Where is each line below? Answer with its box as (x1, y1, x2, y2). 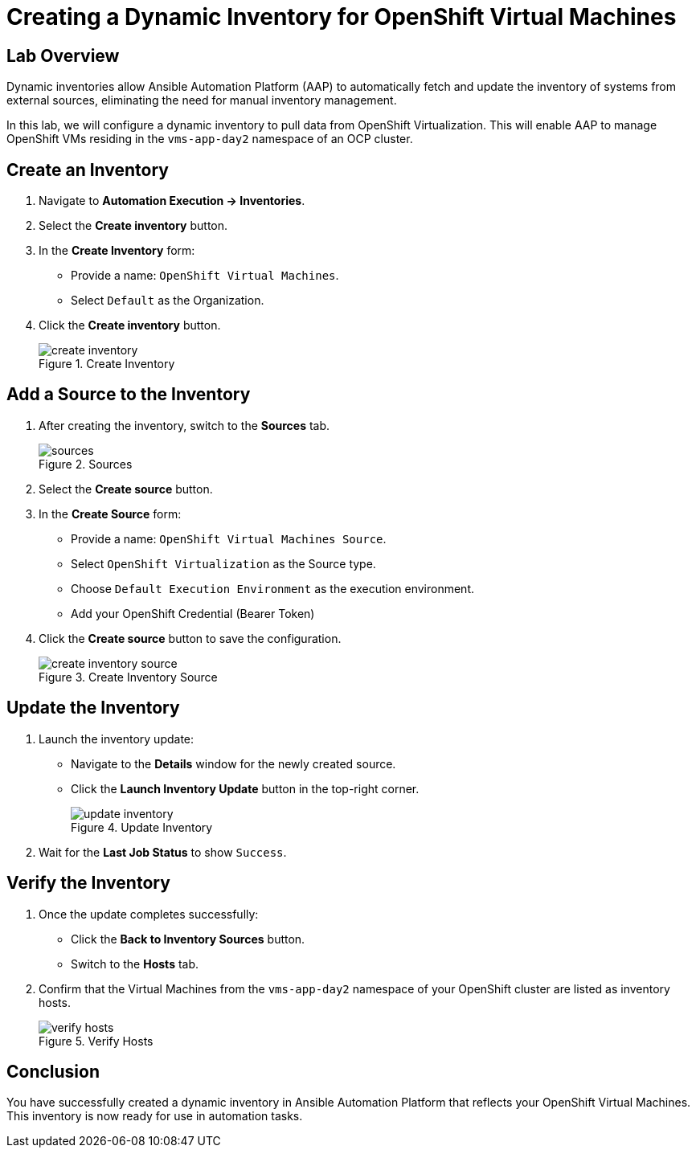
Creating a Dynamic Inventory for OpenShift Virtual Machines (6, 3, 677, 31)
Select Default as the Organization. (71, 293, 264, 308)
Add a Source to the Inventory (6, 384, 251, 405)
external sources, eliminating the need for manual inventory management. (6, 93, 397, 108)
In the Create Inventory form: (39, 243, 195, 258)
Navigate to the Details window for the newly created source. (71, 756, 396, 771)
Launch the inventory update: (39, 731, 194, 746)
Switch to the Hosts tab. (71, 956, 199, 971)
